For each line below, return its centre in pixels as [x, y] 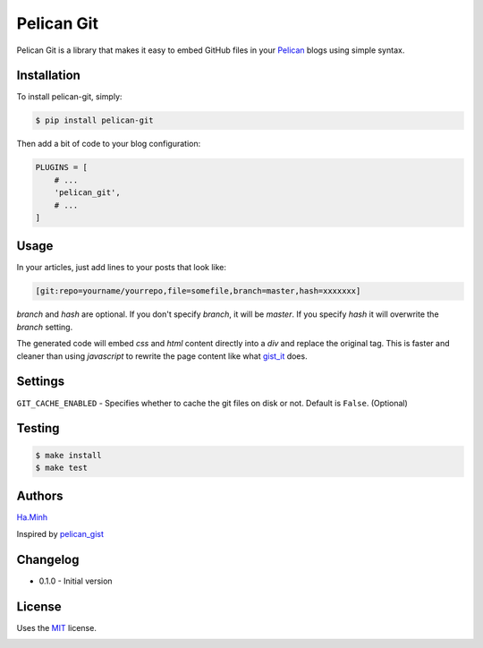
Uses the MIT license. [57, 627]
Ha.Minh [32, 517]
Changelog [48, 559]
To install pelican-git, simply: [69, 97]
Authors [40, 496]
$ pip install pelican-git [94, 120]
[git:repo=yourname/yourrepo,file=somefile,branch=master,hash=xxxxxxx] [198, 291]
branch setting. [45, 327]
